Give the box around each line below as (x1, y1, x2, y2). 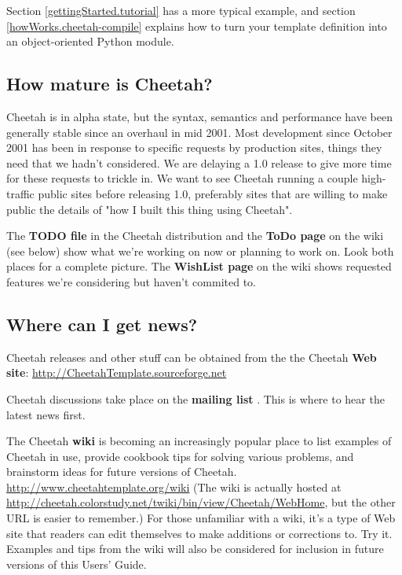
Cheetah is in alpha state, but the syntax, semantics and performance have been (6, 108, 393, 124)
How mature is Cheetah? (6, 72, 213, 96)
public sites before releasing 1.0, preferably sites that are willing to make (38, 185, 388, 201)
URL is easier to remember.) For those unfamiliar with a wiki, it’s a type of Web (6, 510, 396, 526)
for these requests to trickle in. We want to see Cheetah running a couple (6, 170, 358, 186)
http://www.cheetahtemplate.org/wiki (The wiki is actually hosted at (6, 478, 342, 495)
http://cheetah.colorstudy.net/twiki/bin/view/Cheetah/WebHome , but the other (6, 494, 396, 510)
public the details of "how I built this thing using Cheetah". (6, 201, 293, 217)
